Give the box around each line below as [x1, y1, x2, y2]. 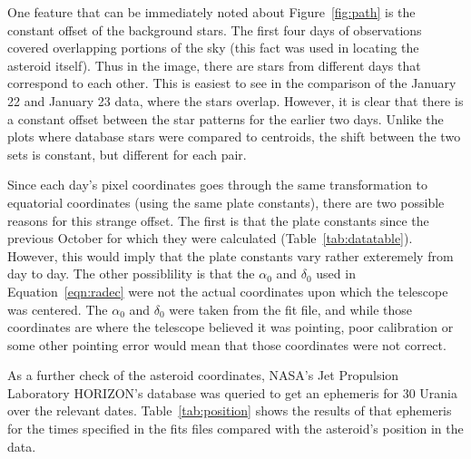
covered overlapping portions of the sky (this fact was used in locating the [7, 38, 419, 57]
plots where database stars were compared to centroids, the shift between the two [7, 127, 461, 146]
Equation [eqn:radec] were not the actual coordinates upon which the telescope [7, 281, 448, 300]
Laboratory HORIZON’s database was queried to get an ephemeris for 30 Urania [7, 383, 457, 402]
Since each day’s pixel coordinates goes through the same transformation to [7, 175, 427, 194]
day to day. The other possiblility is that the [7, 264, 255, 283]
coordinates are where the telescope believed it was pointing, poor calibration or [7, 317, 454, 337]
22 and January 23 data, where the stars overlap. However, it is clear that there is [7, 91, 464, 110]
